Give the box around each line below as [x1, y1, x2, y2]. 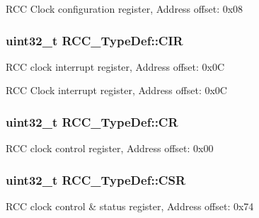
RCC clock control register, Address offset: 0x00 [6, 141, 214, 156]
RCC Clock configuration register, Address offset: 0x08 [6, 1, 243, 16]
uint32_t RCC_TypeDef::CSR [6, 171, 186, 188]
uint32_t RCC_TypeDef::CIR [6, 31, 183, 49]
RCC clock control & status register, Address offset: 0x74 [6, 199, 254, 214]
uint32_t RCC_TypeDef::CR [6, 113, 178, 130]
